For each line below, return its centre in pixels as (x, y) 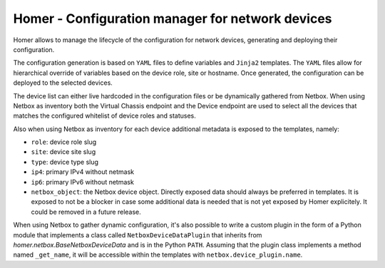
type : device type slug (65, 162)
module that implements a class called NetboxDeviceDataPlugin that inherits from (138, 234)
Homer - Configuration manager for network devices (173, 19)
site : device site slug (63, 152)
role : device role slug (64, 142)
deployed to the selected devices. (63, 83)
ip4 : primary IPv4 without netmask (83, 172)
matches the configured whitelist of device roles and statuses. (104, 116)
